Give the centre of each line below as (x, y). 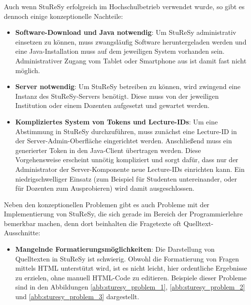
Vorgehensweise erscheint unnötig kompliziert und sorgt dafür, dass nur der (127, 160)
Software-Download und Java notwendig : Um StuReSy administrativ (126, 32)
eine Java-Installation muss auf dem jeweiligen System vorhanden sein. (120, 51)
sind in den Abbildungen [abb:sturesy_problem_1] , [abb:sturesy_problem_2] (130, 287)
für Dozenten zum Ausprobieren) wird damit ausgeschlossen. (105, 188)
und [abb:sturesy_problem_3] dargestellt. (77, 297)
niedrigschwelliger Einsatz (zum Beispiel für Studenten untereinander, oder (126, 178)
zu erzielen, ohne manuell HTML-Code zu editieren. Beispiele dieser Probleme (131, 277)
